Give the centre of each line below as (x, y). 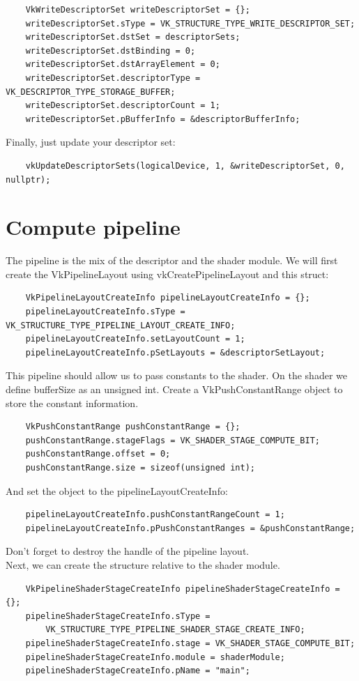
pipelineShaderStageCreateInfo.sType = (118, 616)
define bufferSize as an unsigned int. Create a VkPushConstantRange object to (174, 389)
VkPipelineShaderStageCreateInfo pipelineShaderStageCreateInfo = (183, 589)
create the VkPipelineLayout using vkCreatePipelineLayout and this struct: (167, 274)
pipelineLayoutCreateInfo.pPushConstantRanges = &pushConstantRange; (190, 528)
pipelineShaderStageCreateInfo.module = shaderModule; (155, 657)
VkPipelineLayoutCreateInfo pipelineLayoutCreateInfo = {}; (168, 298)
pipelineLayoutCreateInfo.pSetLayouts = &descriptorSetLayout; (175, 352)
